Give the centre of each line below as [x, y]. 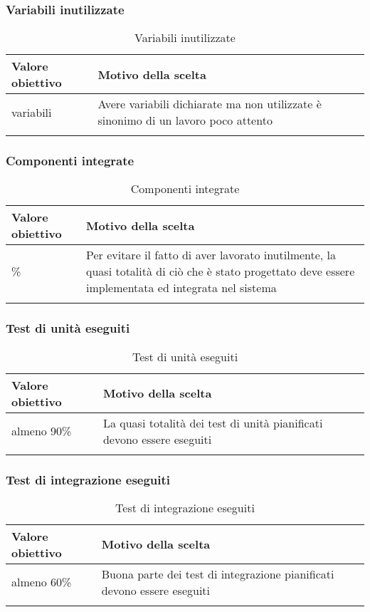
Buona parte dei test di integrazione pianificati [218, 574]
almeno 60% [42, 582]
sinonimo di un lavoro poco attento [185, 120]
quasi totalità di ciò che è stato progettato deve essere [220, 271]
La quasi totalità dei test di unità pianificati [213, 422]
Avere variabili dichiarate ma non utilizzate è [210, 104]
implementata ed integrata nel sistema [181, 288]
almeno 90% [42, 431]
